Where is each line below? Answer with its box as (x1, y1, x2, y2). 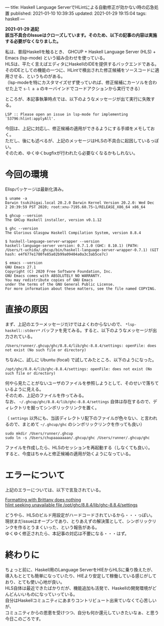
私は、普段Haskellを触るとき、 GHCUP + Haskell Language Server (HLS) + (5, 49, 156, 54)
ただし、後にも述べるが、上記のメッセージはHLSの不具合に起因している (5, 138, 151, 143)
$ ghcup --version (5, 213, 43, 218)
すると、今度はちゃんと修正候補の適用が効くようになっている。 (5, 451, 134, 457)
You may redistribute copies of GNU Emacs (5, 277, 93, 282)
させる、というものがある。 (9, 73, 65, 79)
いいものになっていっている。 (18, 591, 78, 597)
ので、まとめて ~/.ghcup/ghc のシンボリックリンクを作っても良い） (9, 421, 145, 427)
